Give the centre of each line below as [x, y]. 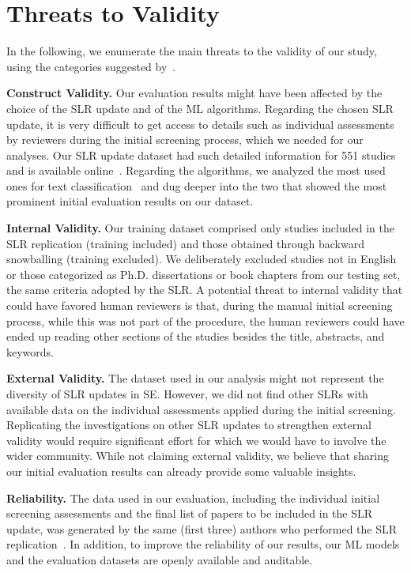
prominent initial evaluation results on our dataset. [130, 201]
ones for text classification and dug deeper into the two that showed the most [197, 185]
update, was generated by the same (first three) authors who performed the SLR [202, 528]
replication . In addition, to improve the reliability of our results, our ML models [203, 544]
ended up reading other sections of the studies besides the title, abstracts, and [196, 336]
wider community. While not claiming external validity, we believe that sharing [198, 456]
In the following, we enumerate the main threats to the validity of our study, [192, 51]
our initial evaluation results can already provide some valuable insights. [181, 471]
